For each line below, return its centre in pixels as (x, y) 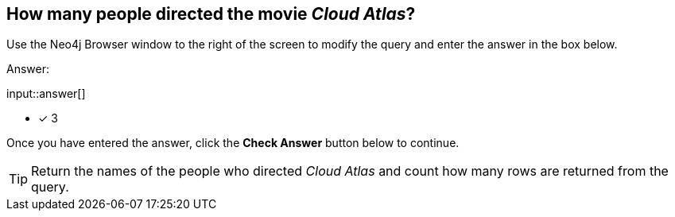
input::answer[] (46, 94)
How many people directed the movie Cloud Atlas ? (211, 14)
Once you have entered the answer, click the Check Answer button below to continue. (233, 143)
